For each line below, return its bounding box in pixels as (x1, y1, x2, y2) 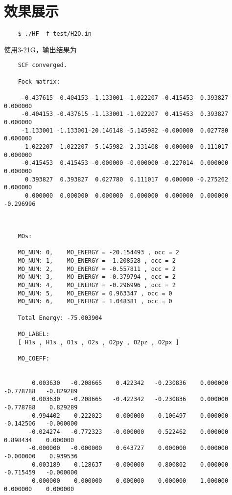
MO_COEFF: (18, 355, 50, 362)
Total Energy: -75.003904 (18, 314, 102, 321)
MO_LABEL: (18, 331, 50, 338)
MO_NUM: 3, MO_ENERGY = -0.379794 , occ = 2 (18, 273, 176, 281)
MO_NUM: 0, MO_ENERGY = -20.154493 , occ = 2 (18, 249, 179, 256)
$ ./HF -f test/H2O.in (18, 30, 92, 38)
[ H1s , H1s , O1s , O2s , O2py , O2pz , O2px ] (18, 338, 179, 346)
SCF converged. (18, 62, 67, 69)
